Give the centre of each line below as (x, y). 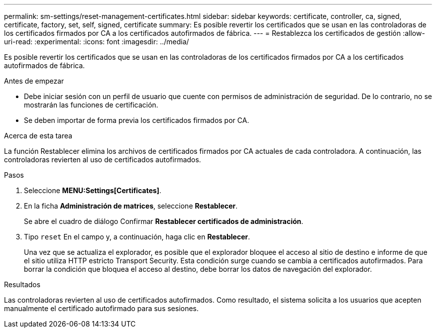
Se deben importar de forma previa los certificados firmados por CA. (137, 120)
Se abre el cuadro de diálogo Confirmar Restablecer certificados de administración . (164, 221)
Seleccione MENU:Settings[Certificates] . (93, 190)
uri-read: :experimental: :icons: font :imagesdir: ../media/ (97, 42)
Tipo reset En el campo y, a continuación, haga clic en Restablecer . (137, 237)
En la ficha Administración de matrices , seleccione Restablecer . (131, 206)
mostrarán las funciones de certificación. (91, 105)
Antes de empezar (34, 81)
